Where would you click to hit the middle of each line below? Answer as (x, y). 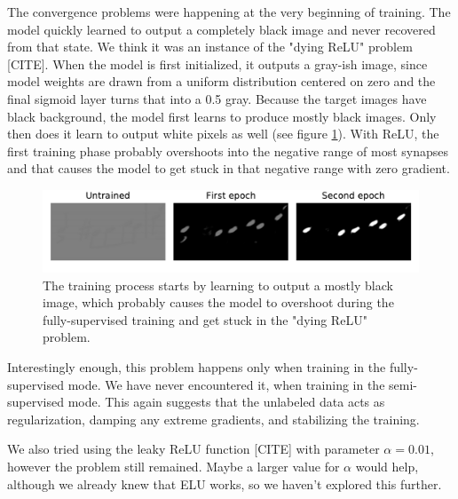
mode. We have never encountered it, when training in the (226, 384)
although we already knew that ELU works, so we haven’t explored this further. (225, 483)
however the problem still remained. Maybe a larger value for (174, 467)
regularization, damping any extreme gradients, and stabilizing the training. (213, 419)
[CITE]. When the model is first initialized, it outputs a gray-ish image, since (217, 63)
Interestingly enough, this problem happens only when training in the (197, 367)
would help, (387, 467)
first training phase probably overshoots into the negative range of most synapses (228, 150)
